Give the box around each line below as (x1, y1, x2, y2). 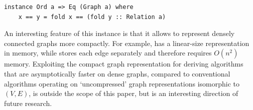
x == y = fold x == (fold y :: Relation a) (18, 13, 166, 20)
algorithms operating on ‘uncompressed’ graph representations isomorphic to (4, 78, 239, 88)
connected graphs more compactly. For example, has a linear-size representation (4, 37, 249, 48)
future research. (4, 97, 52, 108)
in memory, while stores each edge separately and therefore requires (4, 47, 212, 58)
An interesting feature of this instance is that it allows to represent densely (4, 28, 235, 38)
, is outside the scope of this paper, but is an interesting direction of (29, 88, 238, 98)
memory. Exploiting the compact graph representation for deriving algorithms (4, 58, 243, 69)
